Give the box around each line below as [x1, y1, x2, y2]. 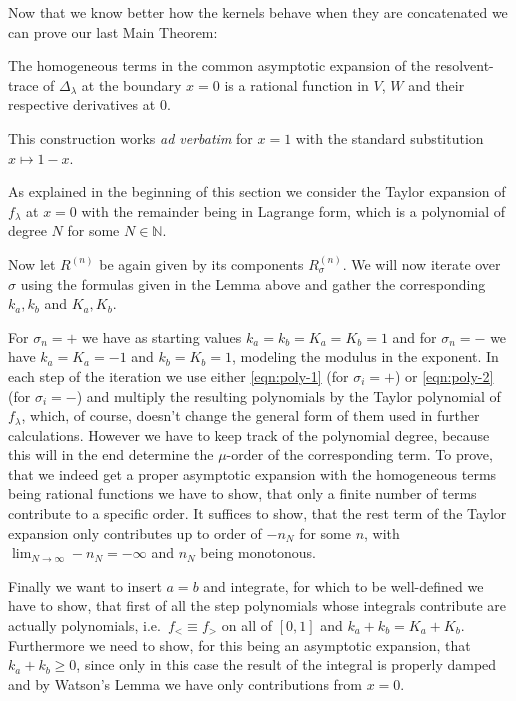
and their [408, 74, 465, 95]
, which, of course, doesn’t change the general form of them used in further [21, 405, 480, 426]
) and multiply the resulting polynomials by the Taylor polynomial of [76, 385, 501, 406]
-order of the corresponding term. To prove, [226, 444, 493, 465]
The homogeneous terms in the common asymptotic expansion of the [8, 55, 431, 76]
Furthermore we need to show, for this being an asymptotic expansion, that [8, 634, 471, 655]
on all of [221, 615, 272, 636]
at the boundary [81, 74, 182, 95]
